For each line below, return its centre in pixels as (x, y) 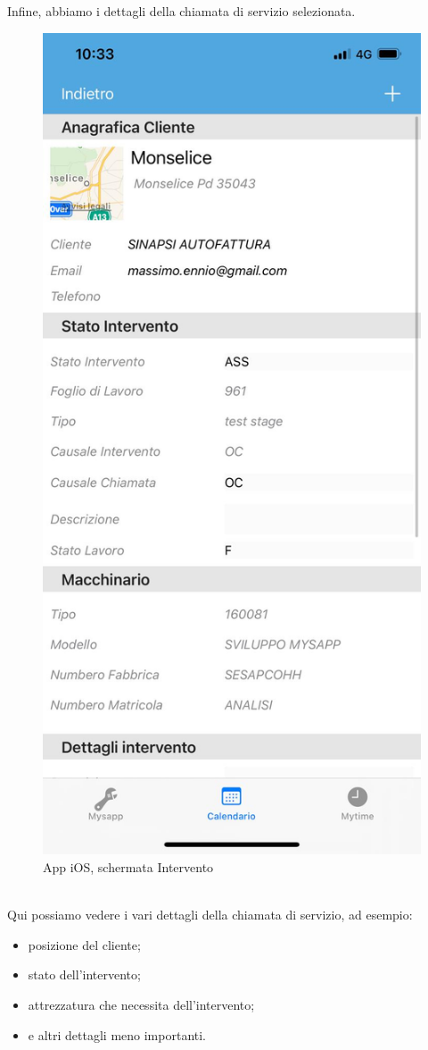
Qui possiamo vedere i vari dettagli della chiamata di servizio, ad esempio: (210, 915)
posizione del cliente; (84, 944)
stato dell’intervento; (84, 974)
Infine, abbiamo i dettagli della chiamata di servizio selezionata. (181, 11)
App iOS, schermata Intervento (128, 867)
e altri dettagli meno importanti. (117, 1034)
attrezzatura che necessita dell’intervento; (141, 1005)
